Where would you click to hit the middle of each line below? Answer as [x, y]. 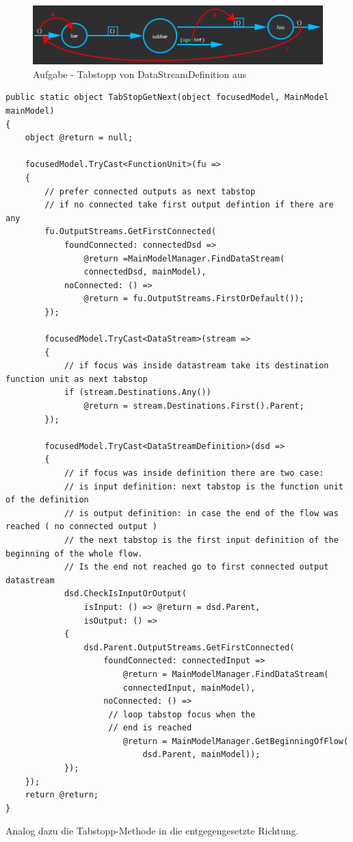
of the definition [47, 500]
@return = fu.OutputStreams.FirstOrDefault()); [194, 299]
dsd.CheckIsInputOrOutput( [125, 594]
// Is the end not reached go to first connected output [196, 567]
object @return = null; [79, 138]
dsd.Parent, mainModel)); [201, 755]
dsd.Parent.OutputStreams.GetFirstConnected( [189, 647]
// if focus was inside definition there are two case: [194, 473]
